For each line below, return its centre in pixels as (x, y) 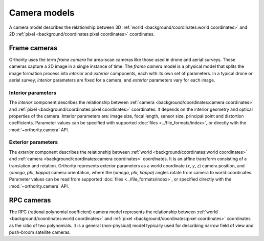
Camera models (42, 13)
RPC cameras (30, 200)
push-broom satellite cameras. (40, 232)
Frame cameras (33, 48)
